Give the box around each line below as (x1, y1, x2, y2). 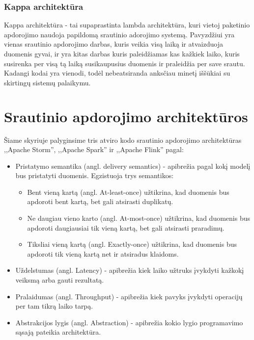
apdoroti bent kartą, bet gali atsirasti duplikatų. (27, 196, 173, 207)
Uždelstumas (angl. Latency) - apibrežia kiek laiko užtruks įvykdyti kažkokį (15, 265, 244, 275)
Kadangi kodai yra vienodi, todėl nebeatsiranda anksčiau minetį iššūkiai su (4, 68, 230, 78)
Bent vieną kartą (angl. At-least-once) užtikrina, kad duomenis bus (27, 186, 229, 197)
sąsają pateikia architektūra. (15, 327, 101, 337)
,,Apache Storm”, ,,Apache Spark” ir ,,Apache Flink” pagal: (4, 144, 184, 155)
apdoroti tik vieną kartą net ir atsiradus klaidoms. (27, 248, 179, 259)
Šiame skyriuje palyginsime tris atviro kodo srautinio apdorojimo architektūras (4, 134, 242, 145)
